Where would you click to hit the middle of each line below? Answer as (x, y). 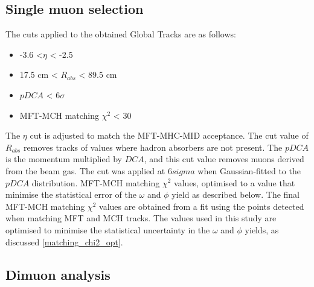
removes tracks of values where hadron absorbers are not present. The (153, 147)
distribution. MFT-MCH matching (96, 182)
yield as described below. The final (236, 194)
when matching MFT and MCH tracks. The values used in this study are (141, 218)
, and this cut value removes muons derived (224, 159)
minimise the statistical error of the (71, 194)
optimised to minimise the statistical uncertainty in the (108, 229)
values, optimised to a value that (235, 182)
